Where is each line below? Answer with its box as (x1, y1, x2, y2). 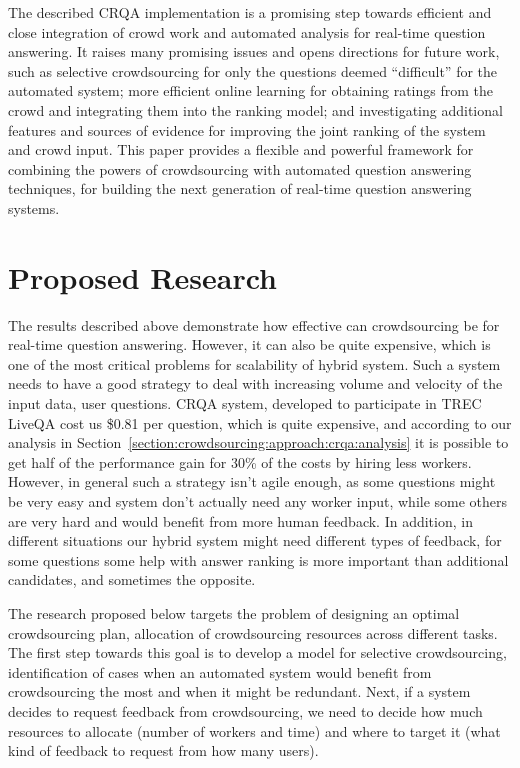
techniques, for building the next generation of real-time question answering (8, 178, 472, 199)
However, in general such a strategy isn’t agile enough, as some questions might (8, 471, 496, 492)
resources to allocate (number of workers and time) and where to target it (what (8, 720, 501, 741)
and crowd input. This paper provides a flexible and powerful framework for (8, 139, 474, 160)
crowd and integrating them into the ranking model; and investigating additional (8, 99, 503, 120)
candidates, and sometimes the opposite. (8, 569, 256, 590)
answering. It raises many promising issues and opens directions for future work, (8, 41, 500, 62)
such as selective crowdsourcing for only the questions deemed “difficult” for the (8, 60, 498, 81)
